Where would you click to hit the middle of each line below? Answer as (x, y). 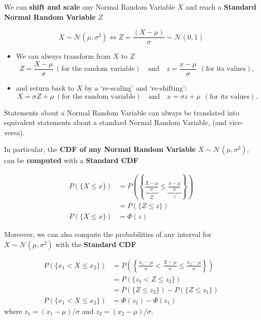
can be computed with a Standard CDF (71, 160)
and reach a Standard (221, 7)
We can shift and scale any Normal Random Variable (90, 7)
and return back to (45, 87)
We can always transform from (63, 56)
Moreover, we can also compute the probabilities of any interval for (108, 234)
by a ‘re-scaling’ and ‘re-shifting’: (136, 87)
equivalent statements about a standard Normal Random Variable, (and (115, 122)
